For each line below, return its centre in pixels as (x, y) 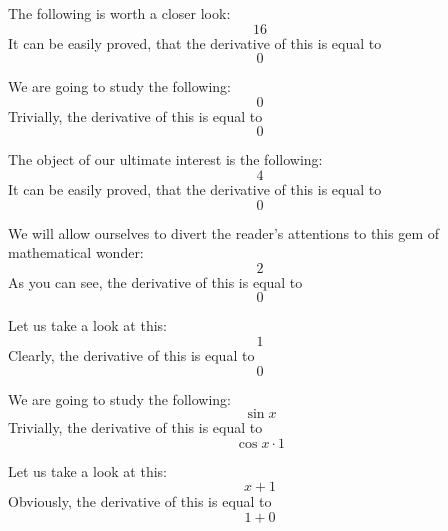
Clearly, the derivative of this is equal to (131, 354)
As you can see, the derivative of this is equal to (155, 281)
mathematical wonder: (76, 252)
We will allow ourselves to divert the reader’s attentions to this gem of (224, 232)
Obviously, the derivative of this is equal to (140, 501)
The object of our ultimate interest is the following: (165, 159)
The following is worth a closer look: (119, 13)
